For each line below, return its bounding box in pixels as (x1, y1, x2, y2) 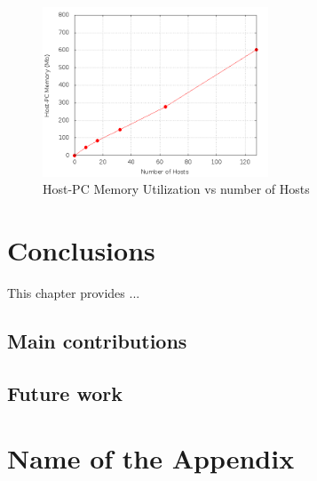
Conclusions (7, 232, 155, 269)
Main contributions (7, 327, 187, 355)
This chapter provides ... (7, 284, 140, 302)
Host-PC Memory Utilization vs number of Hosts (43, 180, 310, 198)
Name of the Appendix (7, 440, 295, 477)
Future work (7, 379, 123, 406)
